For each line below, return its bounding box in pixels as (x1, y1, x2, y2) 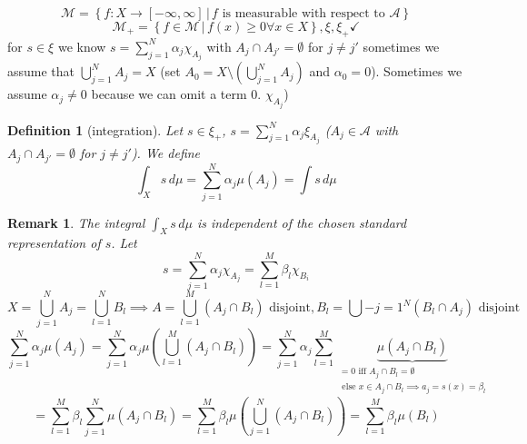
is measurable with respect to (222, 7, 385, 20)
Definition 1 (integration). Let (7, 120, 184, 139)
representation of (7, 233, 101, 252)
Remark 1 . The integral (7, 212, 145, 232)
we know (57, 36, 106, 55)
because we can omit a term (91, 84, 247, 104)
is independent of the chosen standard (196, 212, 407, 232)
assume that (7, 62, 75, 81)
